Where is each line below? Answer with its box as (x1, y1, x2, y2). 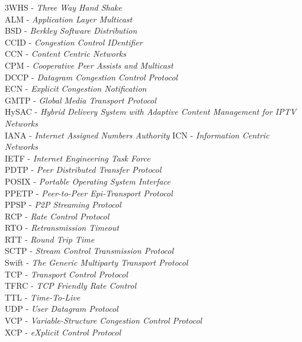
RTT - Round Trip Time (5, 233, 95, 245)
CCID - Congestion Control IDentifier (5, 36, 143, 48)
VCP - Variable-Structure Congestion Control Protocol (5, 314, 202, 327)
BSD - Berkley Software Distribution (5, 24, 137, 37)
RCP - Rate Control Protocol (5, 209, 110, 222)
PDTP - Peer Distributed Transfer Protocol (5, 163, 162, 176)
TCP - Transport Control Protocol (5, 267, 128, 280)
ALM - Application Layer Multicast (5, 12, 133, 25)
